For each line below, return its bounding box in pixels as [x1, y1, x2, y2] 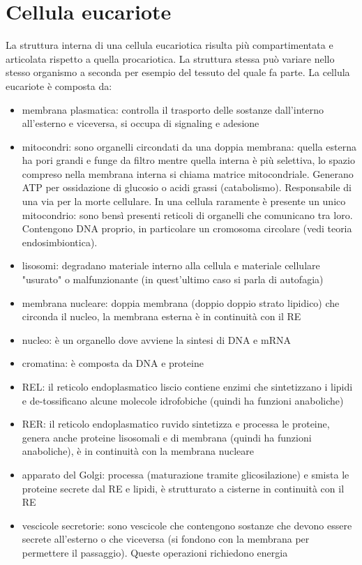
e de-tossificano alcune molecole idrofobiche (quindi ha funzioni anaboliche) [22, 393, 344, 407]
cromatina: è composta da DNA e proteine [22, 356, 204, 370]
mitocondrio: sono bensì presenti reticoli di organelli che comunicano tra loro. [22, 207, 353, 222]
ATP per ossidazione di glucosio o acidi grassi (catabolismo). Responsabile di [22, 180, 352, 195]
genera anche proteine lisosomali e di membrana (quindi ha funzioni [22, 430, 312, 444]
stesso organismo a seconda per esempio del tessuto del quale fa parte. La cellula [6, 65, 350, 80]
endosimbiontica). [22, 234, 98, 249]
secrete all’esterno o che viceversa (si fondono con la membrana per [22, 532, 310, 546]
